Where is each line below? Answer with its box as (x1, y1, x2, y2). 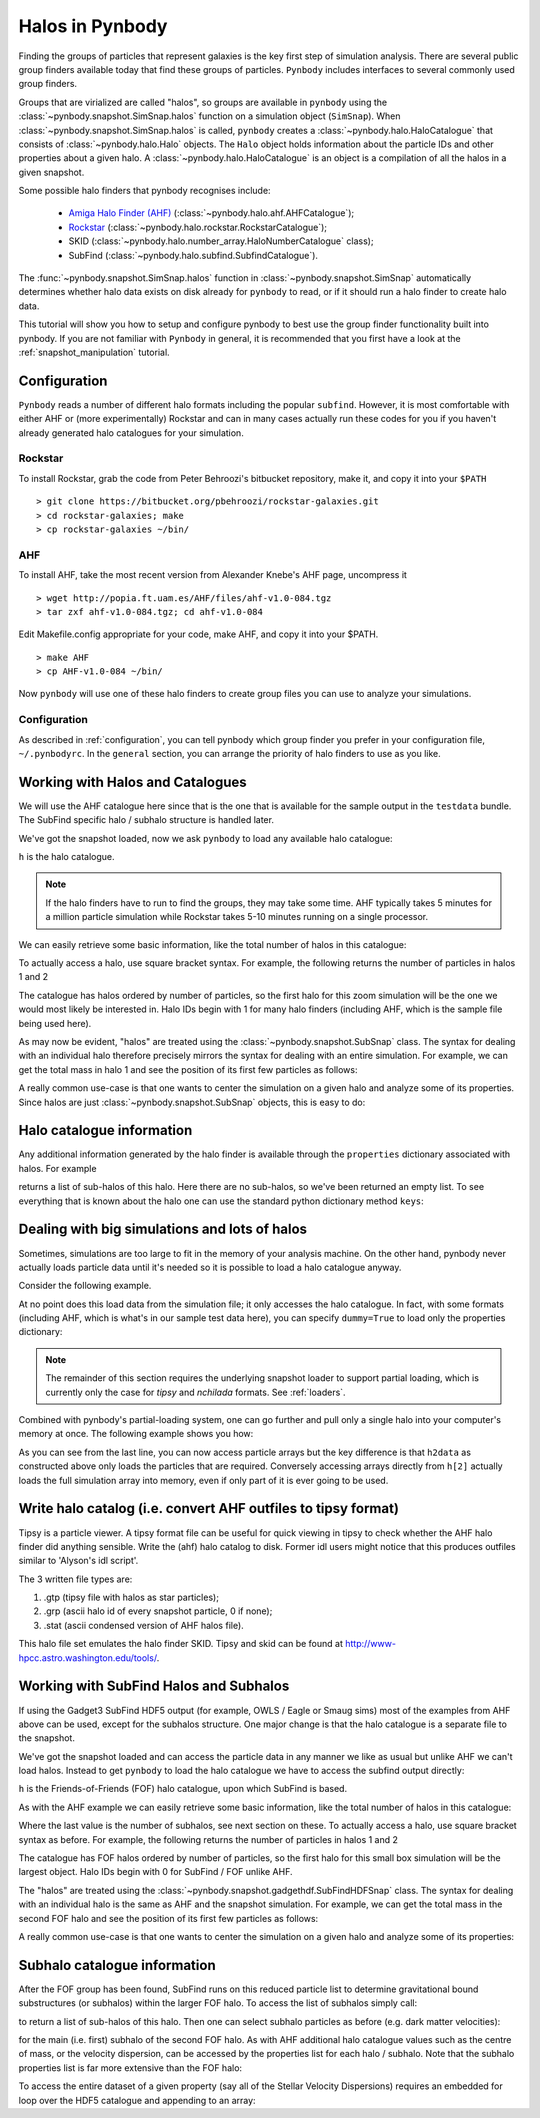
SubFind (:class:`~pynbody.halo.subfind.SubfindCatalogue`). (68, 249, 319, 261)
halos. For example (18, 1162, 97, 1174)
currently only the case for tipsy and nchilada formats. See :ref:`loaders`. (45, 1386, 346, 1398)
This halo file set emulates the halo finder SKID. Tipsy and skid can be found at (18, 1638, 344, 1650)
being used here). (18, 1017, 92, 1029)
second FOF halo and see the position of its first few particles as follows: (18, 1912, 319, 1924)
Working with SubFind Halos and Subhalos (18, 1678, 290, 1695)
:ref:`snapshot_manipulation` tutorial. (18, 346, 170, 358)
